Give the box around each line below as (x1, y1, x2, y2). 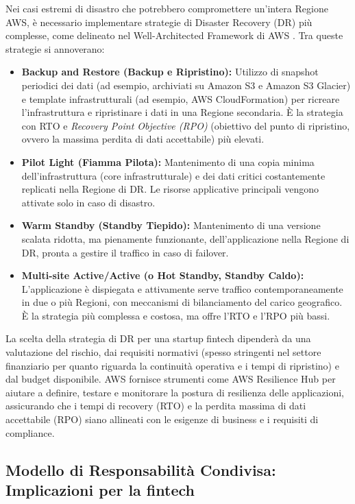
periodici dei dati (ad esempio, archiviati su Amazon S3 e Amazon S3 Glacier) (21, 77, 351, 92)
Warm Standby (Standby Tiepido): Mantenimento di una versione (21, 218, 321, 232)
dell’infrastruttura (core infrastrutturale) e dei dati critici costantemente (21, 168, 326, 182)
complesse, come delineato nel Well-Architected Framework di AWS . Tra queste (5, 28, 343, 43)
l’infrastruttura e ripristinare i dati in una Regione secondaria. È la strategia (21, 105, 343, 119)
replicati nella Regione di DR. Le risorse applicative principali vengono (21, 182, 319, 196)
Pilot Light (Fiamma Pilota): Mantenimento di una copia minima (21, 154, 315, 169)
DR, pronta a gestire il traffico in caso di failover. (21, 245, 229, 259)
